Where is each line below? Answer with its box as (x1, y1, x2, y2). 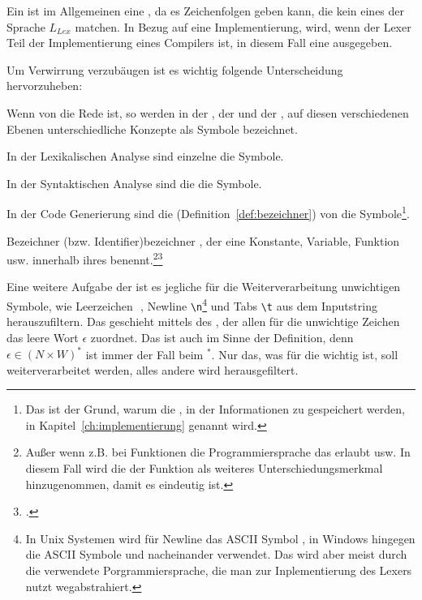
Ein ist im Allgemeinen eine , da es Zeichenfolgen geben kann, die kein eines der (6, 2, 405, 19)
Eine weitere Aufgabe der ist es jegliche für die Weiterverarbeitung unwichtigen (6, 278, 401, 295)
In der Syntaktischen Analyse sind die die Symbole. (6, 174, 262, 191)
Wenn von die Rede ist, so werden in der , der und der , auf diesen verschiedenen (6, 104, 409, 121)
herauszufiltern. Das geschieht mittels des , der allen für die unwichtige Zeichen (6, 313, 400, 330)
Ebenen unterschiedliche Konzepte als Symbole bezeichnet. (6, 120, 298, 137)
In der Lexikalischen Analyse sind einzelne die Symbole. (6, 148, 284, 165)
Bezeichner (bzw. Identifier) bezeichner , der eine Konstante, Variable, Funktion (6, 232, 400, 249)
